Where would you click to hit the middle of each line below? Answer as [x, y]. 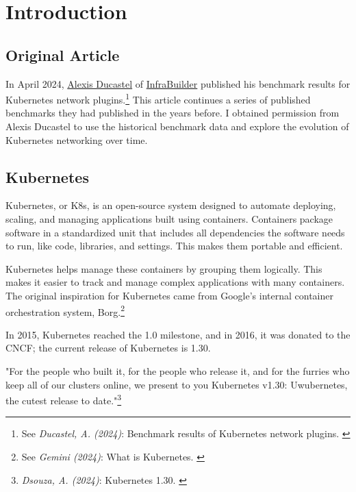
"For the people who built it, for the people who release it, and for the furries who [178, 371]
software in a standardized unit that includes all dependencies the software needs [175, 232]
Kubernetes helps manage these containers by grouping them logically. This [164, 268]
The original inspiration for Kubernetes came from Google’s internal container [169, 295]
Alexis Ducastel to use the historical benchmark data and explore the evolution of [177, 126]
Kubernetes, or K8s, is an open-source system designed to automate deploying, [171, 205]
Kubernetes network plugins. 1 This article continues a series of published [158, 98]
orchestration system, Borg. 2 [65, 310]
